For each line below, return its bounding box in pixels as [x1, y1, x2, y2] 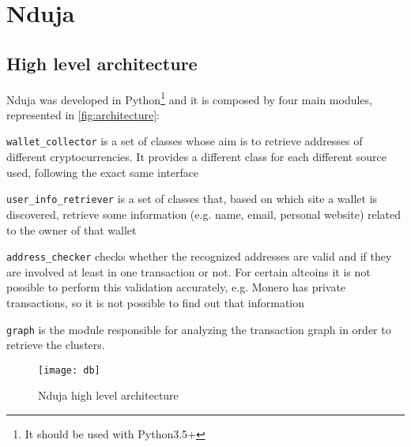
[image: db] [38, 364, 100, 376]
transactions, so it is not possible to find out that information [6, 294, 305, 310]
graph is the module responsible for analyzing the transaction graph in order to [6, 321, 391, 337]
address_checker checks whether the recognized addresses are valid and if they [6, 248, 392, 265]
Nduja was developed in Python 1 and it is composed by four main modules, [6, 88, 372, 107]
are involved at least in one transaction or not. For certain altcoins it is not [6, 263, 371, 280]
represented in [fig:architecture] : [6, 106, 160, 122]
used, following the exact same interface [6, 163, 199, 180]
